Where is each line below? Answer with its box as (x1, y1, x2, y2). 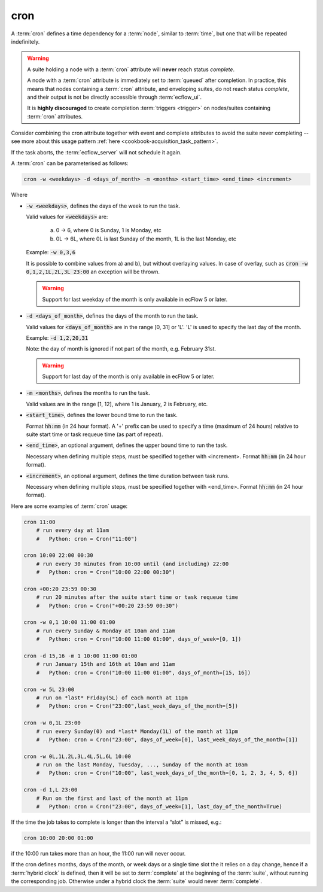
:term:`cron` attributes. (27, 112, 83, 120)
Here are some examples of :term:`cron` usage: (11, 503, 128, 510)
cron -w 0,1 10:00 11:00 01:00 (23, 619, 116, 626)
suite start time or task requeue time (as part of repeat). (26, 431, 163, 438)
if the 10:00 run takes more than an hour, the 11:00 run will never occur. (11, 850, 186, 857)
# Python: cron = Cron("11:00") (36, 535, 138, 542)
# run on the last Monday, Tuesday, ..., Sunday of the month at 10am (36, 762, 248, 768)
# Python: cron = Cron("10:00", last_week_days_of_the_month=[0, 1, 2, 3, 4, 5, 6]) (36, 769, 298, 777)
